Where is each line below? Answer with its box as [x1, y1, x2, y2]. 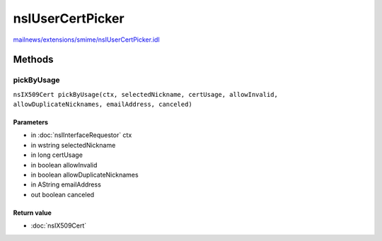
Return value [13, 208, 52, 217]
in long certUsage [30, 151, 83, 159]
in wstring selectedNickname [30, 141, 116, 149]
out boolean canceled [30, 190, 95, 199]
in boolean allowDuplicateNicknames [30, 170, 139, 180]
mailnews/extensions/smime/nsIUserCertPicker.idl [13, 35, 160, 44]
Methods [13, 54, 54, 66]
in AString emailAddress [30, 180, 102, 189]
